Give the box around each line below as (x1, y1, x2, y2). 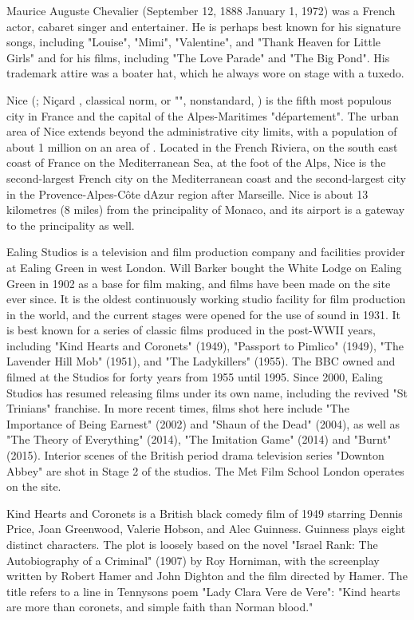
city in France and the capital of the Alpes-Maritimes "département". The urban (6, 107, 400, 124)
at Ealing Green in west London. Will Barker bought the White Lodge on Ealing (6, 259, 402, 275)
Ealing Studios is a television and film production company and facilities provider (6, 243, 405, 260)
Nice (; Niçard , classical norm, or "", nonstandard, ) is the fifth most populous (6, 91, 392, 108)
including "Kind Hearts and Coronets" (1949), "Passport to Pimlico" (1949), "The (6, 337, 404, 353)
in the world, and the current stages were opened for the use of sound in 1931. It (6, 306, 400, 322)
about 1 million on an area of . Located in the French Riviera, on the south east (6, 138, 398, 155)
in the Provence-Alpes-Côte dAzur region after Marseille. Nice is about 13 (6, 185, 369, 202)
